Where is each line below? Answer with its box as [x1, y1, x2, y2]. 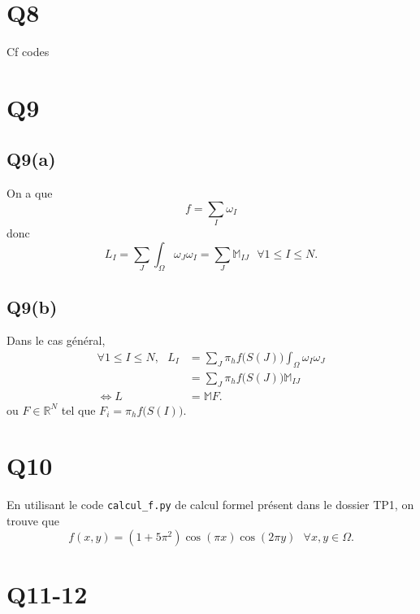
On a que [6, 185, 53, 202]
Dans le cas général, [6, 332, 106, 349]
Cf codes [6, 43, 50, 60]
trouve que [6, 512, 59, 529]
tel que [61, 401, 96, 418]
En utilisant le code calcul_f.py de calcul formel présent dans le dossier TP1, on [6, 496, 414, 513]
